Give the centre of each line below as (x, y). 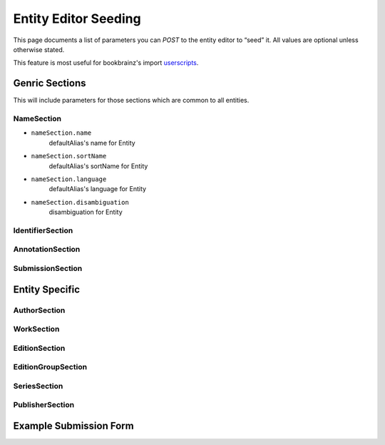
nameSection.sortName (69, 156)
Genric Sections (50, 83)
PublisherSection (44, 405)
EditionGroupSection (50, 367)
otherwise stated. (39, 49)
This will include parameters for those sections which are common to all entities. (131, 101)
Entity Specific (47, 289)
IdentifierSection (43, 230)
